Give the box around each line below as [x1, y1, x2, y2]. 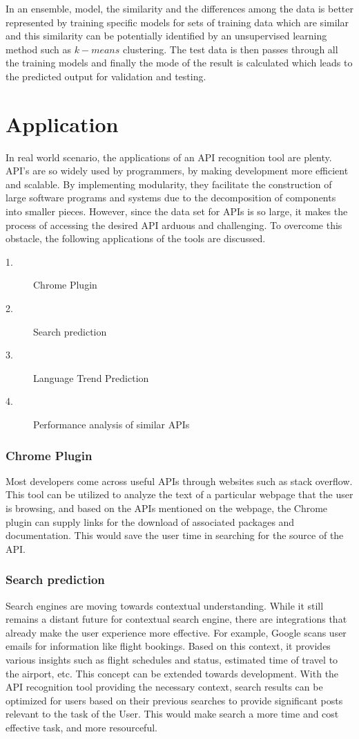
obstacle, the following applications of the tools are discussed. [6, 231, 266, 246]
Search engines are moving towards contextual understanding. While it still [6, 598, 324, 612]
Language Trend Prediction [33, 370, 149, 385]
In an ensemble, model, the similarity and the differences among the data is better [6, 1, 353, 15]
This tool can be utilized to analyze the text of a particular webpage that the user [6, 487, 353, 502]
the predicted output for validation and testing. [6, 69, 206, 83]
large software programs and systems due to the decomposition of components [6, 190, 336, 205]
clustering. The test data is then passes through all [123, 42, 338, 56]
